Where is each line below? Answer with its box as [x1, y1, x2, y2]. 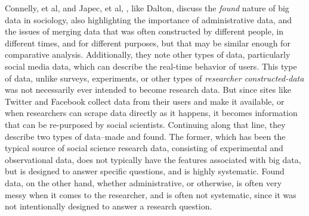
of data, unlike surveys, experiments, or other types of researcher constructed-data [5, 71, 304, 84]
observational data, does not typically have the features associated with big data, [5, 153, 301, 165]
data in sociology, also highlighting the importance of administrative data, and [5, 13, 292, 26]
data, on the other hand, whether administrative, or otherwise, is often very [5, 176, 282, 189]
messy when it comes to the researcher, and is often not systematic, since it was [5, 188, 296, 201]
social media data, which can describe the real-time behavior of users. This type [5, 60, 297, 72]
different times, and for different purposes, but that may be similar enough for [5, 36, 291, 49]
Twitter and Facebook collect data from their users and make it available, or [5, 95, 285, 107]
